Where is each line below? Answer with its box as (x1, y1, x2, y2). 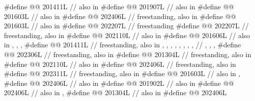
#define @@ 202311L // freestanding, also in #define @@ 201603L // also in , (4, 68, 240, 79)
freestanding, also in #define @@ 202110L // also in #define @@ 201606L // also (4, 30, 250, 40)
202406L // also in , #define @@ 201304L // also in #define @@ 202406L (4, 87, 227, 98)
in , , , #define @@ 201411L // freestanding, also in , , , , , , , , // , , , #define (4, 40, 241, 50)
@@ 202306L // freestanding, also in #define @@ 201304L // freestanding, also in (4, 49, 252, 59)
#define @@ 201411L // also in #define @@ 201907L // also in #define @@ (4, 1, 234, 11)
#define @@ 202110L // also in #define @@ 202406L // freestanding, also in (4, 59, 236, 69)
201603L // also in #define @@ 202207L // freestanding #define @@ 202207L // (4, 20, 249, 31)
